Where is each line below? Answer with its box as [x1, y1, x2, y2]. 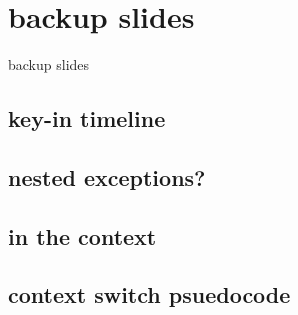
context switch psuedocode [8, 279, 291, 310]
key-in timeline [8, 103, 166, 134]
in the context [8, 220, 157, 251]
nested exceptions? [8, 161, 206, 192]
